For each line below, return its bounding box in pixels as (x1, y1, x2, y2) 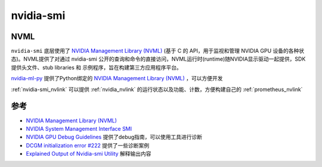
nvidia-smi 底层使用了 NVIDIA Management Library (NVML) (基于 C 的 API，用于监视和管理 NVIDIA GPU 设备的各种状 (11, 48, 305, 55)
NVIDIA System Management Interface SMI (26, 125, 132, 132)
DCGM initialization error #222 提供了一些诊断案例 (26, 141, 149, 149)
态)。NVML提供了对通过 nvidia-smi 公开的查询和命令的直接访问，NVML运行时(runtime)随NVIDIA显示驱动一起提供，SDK (11, 55, 306, 62)
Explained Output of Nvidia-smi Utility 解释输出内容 (26, 150, 151, 157)
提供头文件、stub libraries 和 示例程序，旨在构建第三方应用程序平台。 (11, 64, 182, 71)
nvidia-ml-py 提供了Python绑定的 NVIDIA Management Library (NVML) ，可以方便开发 (11, 75, 223, 82)
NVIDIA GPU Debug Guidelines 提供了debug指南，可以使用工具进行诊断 (26, 134, 203, 141)
